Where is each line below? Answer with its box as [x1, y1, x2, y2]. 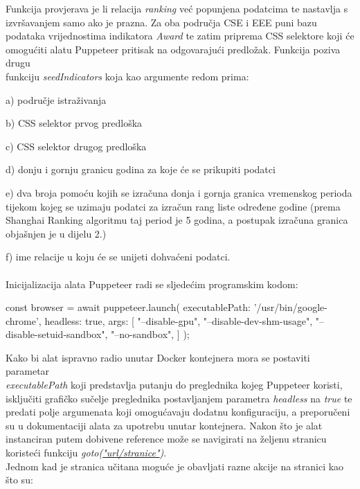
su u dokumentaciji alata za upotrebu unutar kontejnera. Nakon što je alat [6, 418, 323, 432]
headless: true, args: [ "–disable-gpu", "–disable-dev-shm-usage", [44, 313, 313, 328]
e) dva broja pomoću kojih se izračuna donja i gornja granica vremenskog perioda [6, 185, 352, 199]
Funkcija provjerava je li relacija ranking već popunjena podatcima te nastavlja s [6, 1, 348, 15]
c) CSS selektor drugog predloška [6, 139, 147, 153]
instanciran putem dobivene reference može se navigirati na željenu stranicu [6, 432, 327, 446]
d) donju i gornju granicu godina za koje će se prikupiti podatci [6, 162, 276, 177]
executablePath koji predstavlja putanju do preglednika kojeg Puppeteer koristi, [6, 377, 343, 392]
